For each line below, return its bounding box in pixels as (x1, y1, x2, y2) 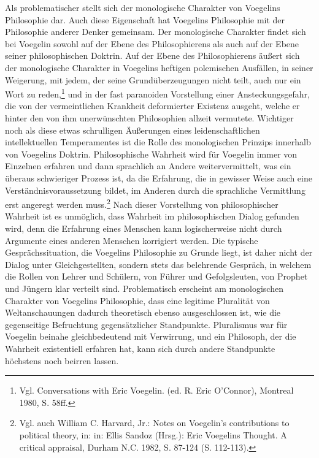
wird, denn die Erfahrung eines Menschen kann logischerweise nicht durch (5, 222, 282, 234)
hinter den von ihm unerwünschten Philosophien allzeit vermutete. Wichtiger (5, 112, 294, 124)
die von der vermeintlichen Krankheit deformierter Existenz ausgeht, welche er (5, 99, 300, 112)
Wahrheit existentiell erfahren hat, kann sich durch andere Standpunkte (5, 342, 275, 354)
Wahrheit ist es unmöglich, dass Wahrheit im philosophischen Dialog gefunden (5, 210, 299, 223)
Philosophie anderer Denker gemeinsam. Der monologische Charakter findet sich (5, 25, 306, 38)
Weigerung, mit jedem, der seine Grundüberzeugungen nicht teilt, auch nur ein (5, 73, 301, 86)
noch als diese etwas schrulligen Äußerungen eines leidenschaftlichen (5, 123, 260, 136)
